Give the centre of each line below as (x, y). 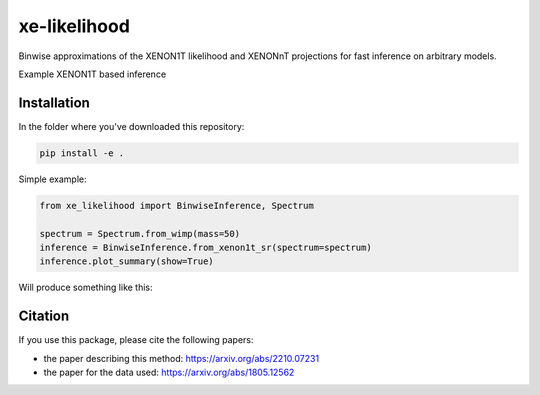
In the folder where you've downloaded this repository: (131, 126)
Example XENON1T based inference (92, 74)
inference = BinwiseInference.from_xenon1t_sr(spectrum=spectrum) (205, 247)
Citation (44, 316)
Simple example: (52, 179)
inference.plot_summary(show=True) (126, 261)
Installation (54, 102)
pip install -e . (82, 153)
